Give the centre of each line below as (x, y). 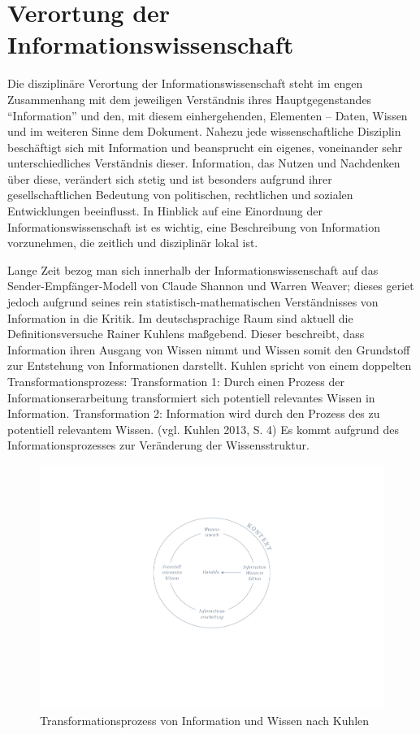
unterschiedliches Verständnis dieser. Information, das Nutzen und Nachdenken (204, 163)
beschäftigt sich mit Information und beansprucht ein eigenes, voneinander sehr (205, 147)
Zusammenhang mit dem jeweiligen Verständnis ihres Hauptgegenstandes (190, 99)
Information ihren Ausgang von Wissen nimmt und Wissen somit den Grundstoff (209, 349)
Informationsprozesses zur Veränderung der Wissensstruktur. (158, 445)
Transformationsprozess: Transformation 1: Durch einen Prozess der (176, 381)
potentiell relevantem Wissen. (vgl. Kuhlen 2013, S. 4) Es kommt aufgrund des (204, 429)
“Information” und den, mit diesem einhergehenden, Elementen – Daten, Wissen (208, 115)
